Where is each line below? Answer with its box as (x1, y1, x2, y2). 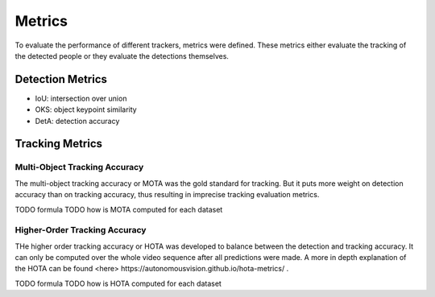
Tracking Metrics (14, 137, 103, 151)
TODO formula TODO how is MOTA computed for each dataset (14, 204, 223, 214)
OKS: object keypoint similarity (35, 105, 137, 114)
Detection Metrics (14, 72, 108, 86)
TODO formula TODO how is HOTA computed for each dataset (14, 278, 222, 288)
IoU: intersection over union (35, 93, 127, 103)
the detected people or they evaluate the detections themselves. (14, 51, 230, 60)
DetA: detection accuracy (35, 116, 120, 126)
